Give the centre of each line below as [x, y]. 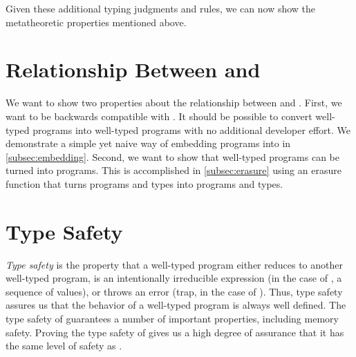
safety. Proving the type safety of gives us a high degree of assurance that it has [175, 332]
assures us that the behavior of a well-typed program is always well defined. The [176, 305]
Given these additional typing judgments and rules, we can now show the [161, 8]
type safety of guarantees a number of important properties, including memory [172, 318]
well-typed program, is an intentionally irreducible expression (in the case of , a [174, 278]
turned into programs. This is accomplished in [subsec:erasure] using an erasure [174, 170]
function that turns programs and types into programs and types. [144, 183]
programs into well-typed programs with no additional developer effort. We [191, 129]
